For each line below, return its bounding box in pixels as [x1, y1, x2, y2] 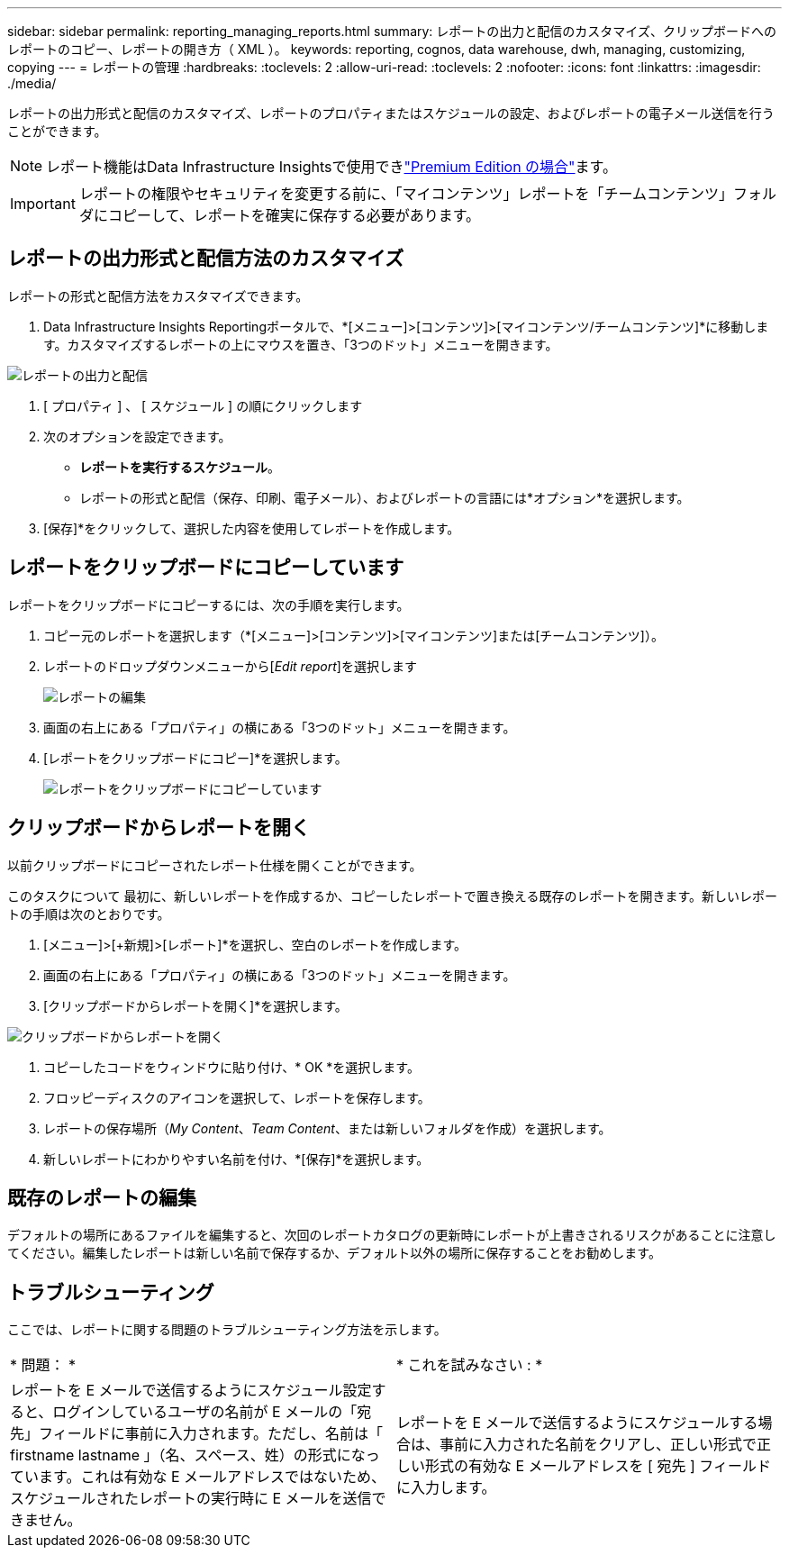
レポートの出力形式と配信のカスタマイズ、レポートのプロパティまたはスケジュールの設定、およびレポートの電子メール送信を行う [7, 105, 775, 121]
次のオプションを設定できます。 [43, 428, 231, 444]
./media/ [7, 76, 57, 91]
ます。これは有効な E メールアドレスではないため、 [39, 1468, 386, 1487]
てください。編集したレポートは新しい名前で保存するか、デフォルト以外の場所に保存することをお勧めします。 [7, 1245, 661, 1261]
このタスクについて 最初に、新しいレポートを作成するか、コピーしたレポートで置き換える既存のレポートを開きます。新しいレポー [7, 887, 777, 904]
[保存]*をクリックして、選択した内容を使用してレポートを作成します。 [43, 520, 460, 536]
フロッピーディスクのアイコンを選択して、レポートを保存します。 [43, 1089, 431, 1105]
